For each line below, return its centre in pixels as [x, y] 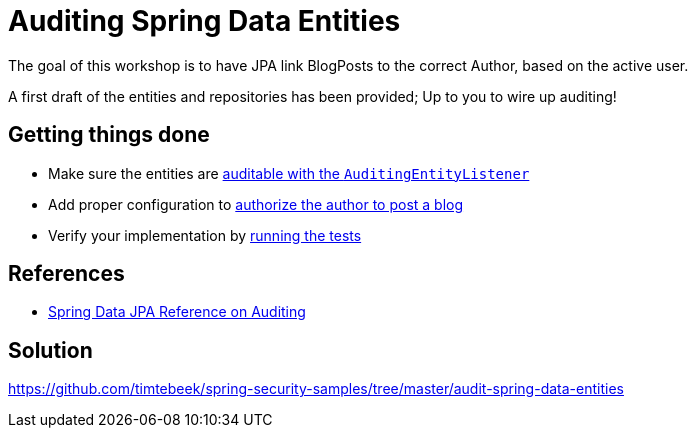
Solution [50, 350]
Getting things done [109, 135]
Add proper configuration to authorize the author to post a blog [256, 204]
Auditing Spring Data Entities [204, 21]
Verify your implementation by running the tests [205, 235]
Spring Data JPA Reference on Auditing [177, 312]
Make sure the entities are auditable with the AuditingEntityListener [289, 173]
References [66, 274]
